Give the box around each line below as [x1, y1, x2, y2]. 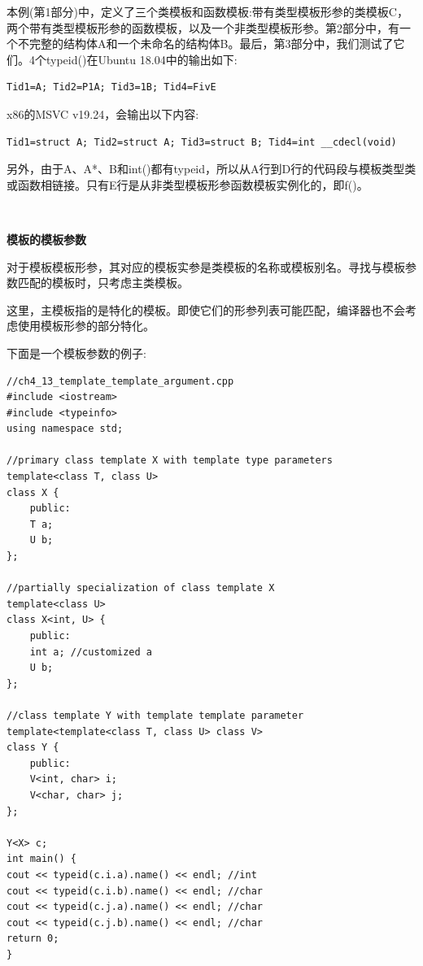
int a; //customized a [29, 646, 152, 658]
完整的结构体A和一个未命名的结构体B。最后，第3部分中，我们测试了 [28, 35, 394, 52]
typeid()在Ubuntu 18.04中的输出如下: [46, 50, 238, 67]
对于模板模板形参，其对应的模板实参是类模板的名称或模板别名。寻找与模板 [7, 258, 405, 275]
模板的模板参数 [7, 230, 86, 247]
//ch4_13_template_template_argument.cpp [7, 375, 234, 387]
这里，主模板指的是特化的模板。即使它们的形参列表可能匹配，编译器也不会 [7, 301, 405, 318]
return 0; [7, 933, 59, 945]
